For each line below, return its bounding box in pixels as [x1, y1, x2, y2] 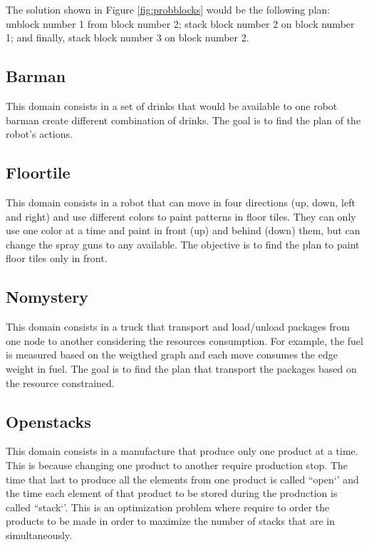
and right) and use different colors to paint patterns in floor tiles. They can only [6, 209, 356, 224]
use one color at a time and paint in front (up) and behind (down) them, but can [6, 223, 360, 238]
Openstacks [6, 410, 91, 432]
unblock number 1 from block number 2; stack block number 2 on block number [6, 16, 355, 31]
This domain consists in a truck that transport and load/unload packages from [6, 319, 350, 334]
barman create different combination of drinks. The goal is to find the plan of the [6, 112, 361, 127]
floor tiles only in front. [6, 251, 108, 266]
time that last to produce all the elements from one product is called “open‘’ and [6, 471, 359, 486]
